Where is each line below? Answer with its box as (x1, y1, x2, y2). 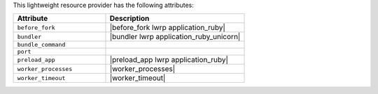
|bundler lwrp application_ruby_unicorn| (109, 32, 241, 42)
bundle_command (17, 41, 66, 49)
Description (109, 14, 150, 24)
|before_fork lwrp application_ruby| (109, 23, 225, 33)
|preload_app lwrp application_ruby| (109, 55, 229, 65)
